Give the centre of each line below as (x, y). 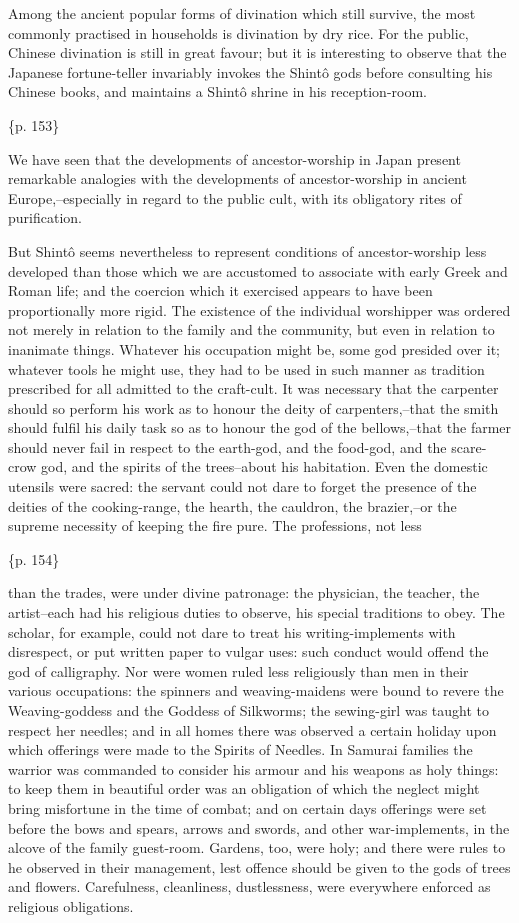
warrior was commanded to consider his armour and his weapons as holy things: (253, 768)
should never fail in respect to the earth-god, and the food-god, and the (227, 446)
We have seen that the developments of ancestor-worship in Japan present (234, 158)
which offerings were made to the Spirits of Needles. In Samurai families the (240, 749)
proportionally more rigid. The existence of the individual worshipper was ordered (259, 309)
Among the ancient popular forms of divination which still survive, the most (242, 13)
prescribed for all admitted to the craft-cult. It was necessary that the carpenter (253, 388)
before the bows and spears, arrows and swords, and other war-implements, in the (259, 827)
